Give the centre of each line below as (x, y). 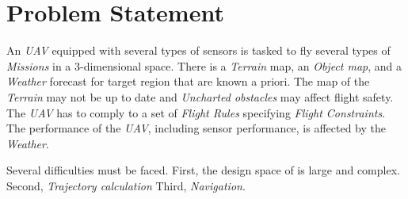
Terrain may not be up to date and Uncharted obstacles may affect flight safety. (200, 96)
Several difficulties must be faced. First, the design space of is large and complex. (203, 170)
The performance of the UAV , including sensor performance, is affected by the (196, 128)
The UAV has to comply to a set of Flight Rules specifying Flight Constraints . (196, 112)
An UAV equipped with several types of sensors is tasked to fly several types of (198, 50)
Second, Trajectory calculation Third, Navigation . (126, 185)
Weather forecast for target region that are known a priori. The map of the (188, 81)
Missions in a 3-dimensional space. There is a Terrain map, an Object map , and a (204, 65)
